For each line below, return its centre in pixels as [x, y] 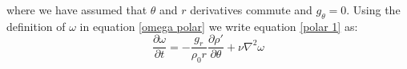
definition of [36, 26]
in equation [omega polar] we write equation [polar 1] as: [219, 26]
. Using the [373, 10]
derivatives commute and [251, 10]
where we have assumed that [77, 10]
